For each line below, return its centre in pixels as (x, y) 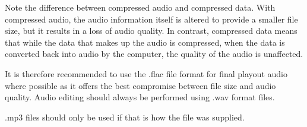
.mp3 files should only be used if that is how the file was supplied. (125, 117)
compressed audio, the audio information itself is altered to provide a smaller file (151, 19)
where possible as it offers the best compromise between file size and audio (140, 85)
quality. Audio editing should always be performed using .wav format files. (140, 97)
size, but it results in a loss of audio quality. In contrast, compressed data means (151, 31)
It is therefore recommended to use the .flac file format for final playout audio (146, 73)
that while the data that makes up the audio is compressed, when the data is (145, 42)
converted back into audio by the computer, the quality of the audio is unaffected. (154, 54)
